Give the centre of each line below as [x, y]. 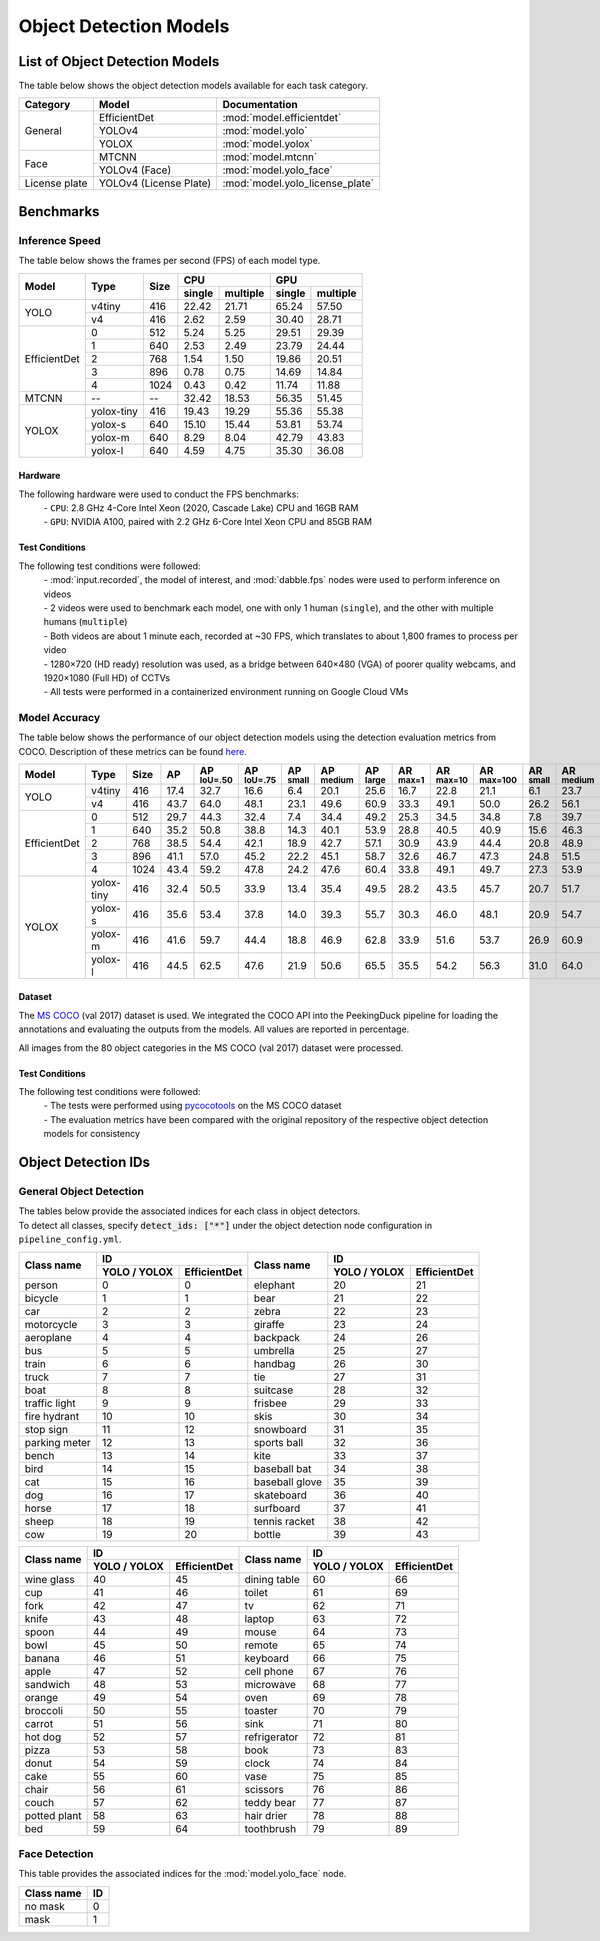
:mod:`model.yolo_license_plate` [298, 183]
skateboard [280, 1495]
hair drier [266, 1815]
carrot [39, 1723]
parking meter [58, 1442]
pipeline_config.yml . [70, 1239]
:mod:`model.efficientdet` [282, 118]
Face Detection [56, 1853]
